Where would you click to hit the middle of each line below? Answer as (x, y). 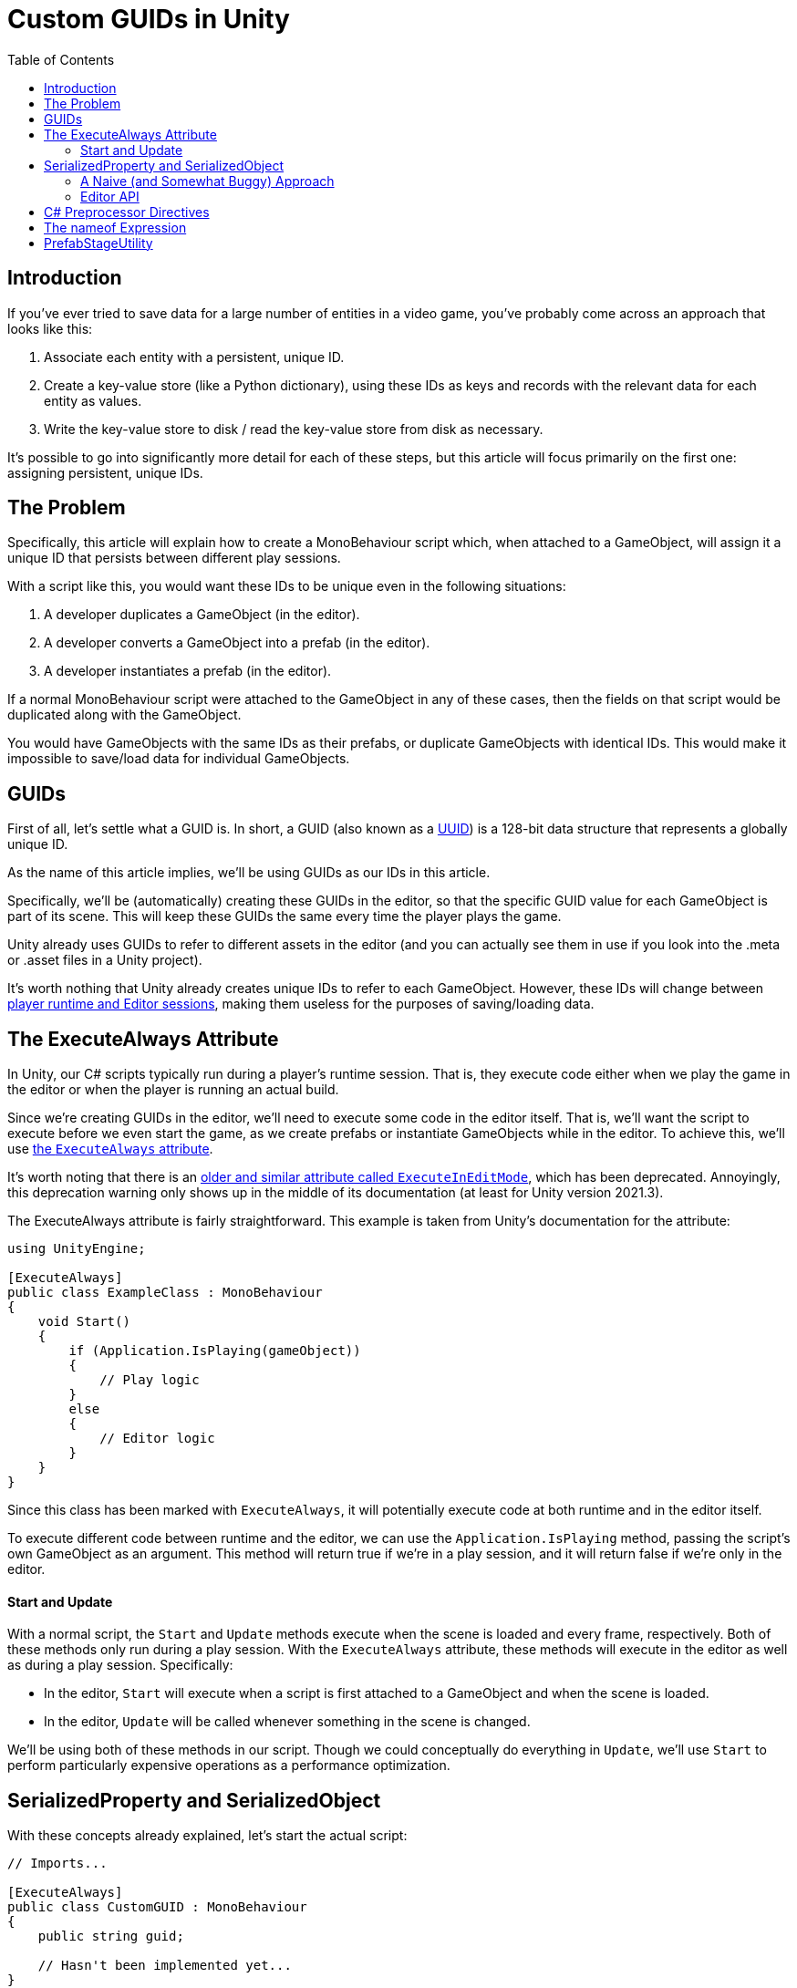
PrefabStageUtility (98, 243)
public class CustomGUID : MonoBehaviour (157, 1907)
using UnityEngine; (77, 1249)
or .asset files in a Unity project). (105, 960)
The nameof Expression (115, 227)
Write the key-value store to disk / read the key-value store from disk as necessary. (294, 429)
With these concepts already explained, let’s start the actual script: (207, 1836)
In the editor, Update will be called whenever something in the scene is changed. (287, 1722)
